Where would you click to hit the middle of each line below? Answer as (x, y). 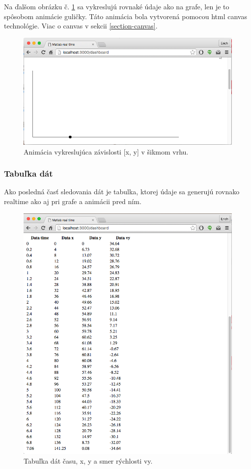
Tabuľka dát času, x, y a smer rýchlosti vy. (88, 460)
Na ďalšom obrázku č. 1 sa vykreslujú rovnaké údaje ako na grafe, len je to (117, 6)
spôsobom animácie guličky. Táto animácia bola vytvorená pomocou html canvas (125, 16)
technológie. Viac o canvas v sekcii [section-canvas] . (81, 26)
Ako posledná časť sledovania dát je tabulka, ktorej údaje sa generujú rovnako (122, 192)
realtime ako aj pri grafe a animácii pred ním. (73, 201)
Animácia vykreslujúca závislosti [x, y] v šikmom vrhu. (106, 151)
